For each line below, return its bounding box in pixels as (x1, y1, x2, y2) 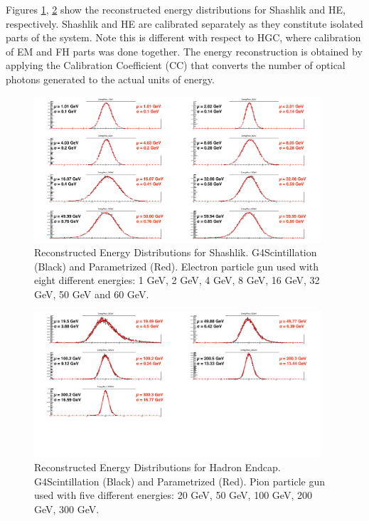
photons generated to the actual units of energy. (6, 71, 215, 86)
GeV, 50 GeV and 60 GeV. (34, 286, 149, 301)
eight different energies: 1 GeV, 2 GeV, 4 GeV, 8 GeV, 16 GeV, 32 (34, 273, 320, 288)
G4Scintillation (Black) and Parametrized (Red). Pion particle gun (34, 473, 325, 488)
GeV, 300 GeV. (34, 501, 100, 516)
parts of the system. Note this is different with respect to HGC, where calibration (6, 30, 361, 45)
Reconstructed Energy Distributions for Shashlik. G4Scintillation (34, 245, 317, 260)
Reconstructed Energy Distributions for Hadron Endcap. (34, 460, 281, 474)
